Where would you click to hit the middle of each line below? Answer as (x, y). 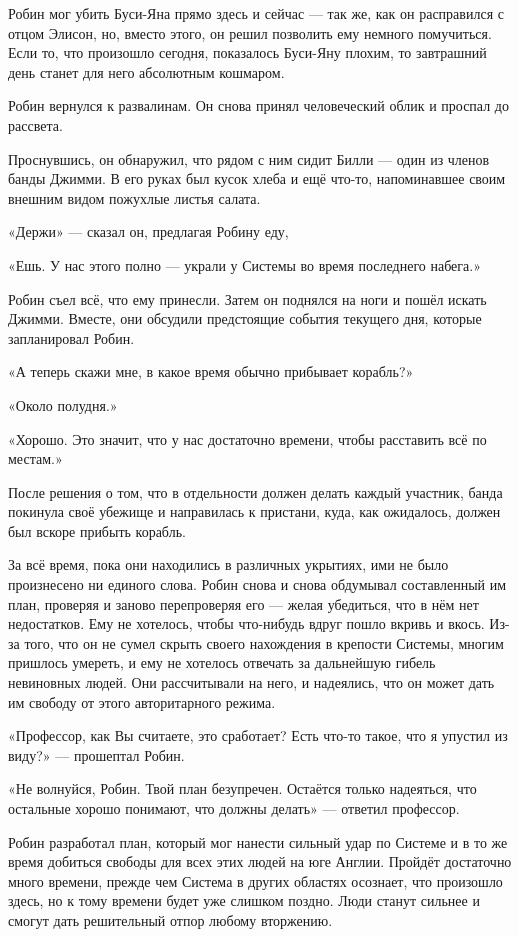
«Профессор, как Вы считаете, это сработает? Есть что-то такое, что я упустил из (258, 735)
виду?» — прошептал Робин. (96, 754)
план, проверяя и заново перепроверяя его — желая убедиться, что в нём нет (243, 603)
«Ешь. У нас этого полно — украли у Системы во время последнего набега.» (244, 264)
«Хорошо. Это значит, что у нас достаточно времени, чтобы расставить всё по (247, 438)
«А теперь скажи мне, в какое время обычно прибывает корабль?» (211, 371)
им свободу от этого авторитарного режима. (142, 701)
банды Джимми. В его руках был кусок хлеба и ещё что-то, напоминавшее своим (257, 178)
